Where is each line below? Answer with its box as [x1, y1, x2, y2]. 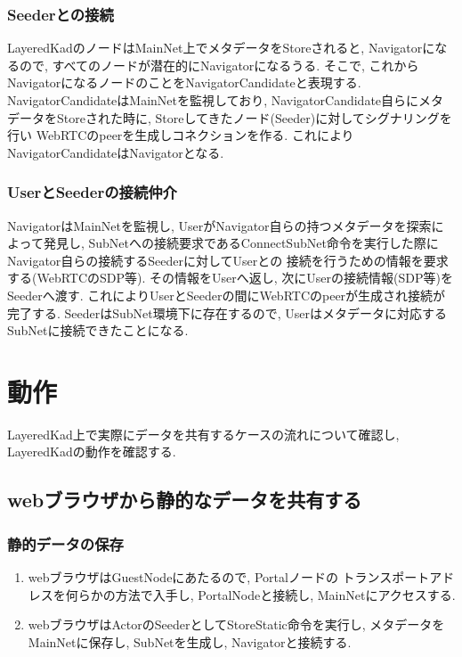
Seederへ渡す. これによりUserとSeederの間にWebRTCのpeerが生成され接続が [7, 285, 446, 304]
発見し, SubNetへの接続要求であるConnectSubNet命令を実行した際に [43, 234, 439, 252]
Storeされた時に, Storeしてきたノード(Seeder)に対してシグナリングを [56, 108, 452, 127]
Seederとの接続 [7, 3, 114, 25]
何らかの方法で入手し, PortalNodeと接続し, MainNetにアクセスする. [65, 585, 456, 604]
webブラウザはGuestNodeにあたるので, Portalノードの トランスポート [28, 568, 430, 587]
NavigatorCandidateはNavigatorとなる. [7, 143, 224, 161]
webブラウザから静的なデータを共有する [7, 486, 362, 513]
